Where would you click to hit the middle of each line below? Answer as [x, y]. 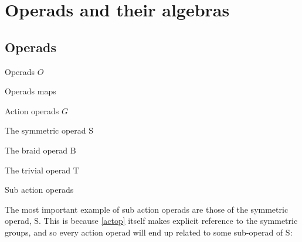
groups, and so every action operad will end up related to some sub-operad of [144, 232]
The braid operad [36, 150]
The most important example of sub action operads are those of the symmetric [147, 209]
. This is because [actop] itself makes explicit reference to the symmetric [168, 221]
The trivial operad [38, 170]
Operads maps [30, 91]
